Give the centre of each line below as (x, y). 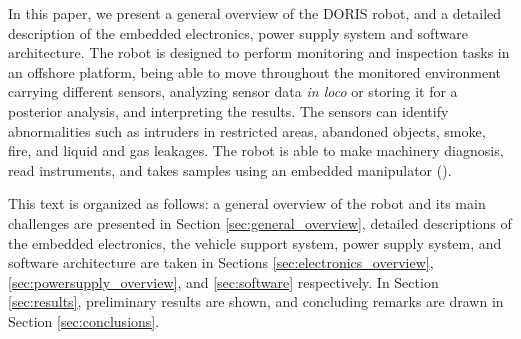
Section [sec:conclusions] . (84, 320)
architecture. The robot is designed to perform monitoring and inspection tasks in (259, 52)
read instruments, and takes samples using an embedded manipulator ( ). (230, 169)
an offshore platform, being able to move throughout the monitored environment (255, 71)
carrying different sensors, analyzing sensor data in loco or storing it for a (233, 91)
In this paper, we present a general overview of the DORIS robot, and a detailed (255, 13)
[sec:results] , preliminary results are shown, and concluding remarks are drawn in (256, 301)
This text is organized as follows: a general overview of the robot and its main (247, 203)
